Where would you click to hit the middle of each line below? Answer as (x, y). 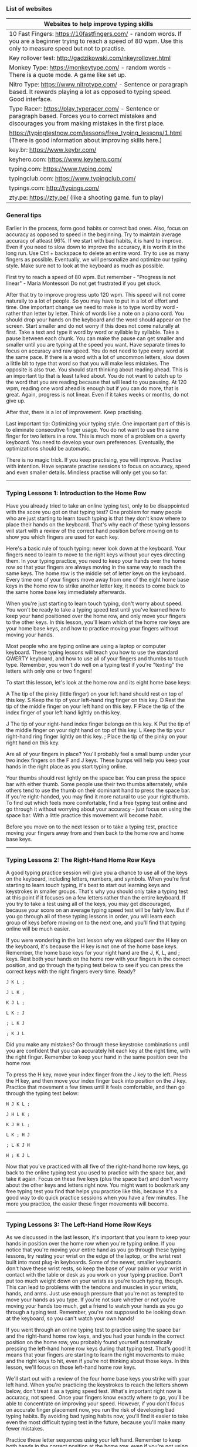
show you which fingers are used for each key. (62, 537)
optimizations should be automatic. (48, 448)
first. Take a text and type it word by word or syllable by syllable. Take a (92, 332)
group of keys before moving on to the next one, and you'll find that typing (96, 923)
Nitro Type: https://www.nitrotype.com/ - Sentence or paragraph (98, 85)
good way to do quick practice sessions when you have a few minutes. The (97, 1198)
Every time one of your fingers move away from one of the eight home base (98, 579)
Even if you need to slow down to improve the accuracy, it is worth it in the (96, 247)
